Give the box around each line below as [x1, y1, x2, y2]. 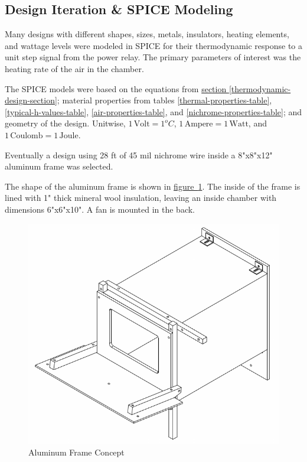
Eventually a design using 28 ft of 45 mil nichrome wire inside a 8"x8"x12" [5, 148, 273, 161]
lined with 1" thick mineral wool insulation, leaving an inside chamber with [5, 191, 277, 204]
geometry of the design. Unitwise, [5, 117, 126, 129]
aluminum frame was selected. [5, 160, 113, 173]
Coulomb [10, 131, 43, 140]
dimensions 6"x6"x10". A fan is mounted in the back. [5, 203, 195, 215]
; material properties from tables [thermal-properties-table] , [57, 94, 272, 106]
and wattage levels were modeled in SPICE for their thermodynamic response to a [5, 39, 303, 51]
